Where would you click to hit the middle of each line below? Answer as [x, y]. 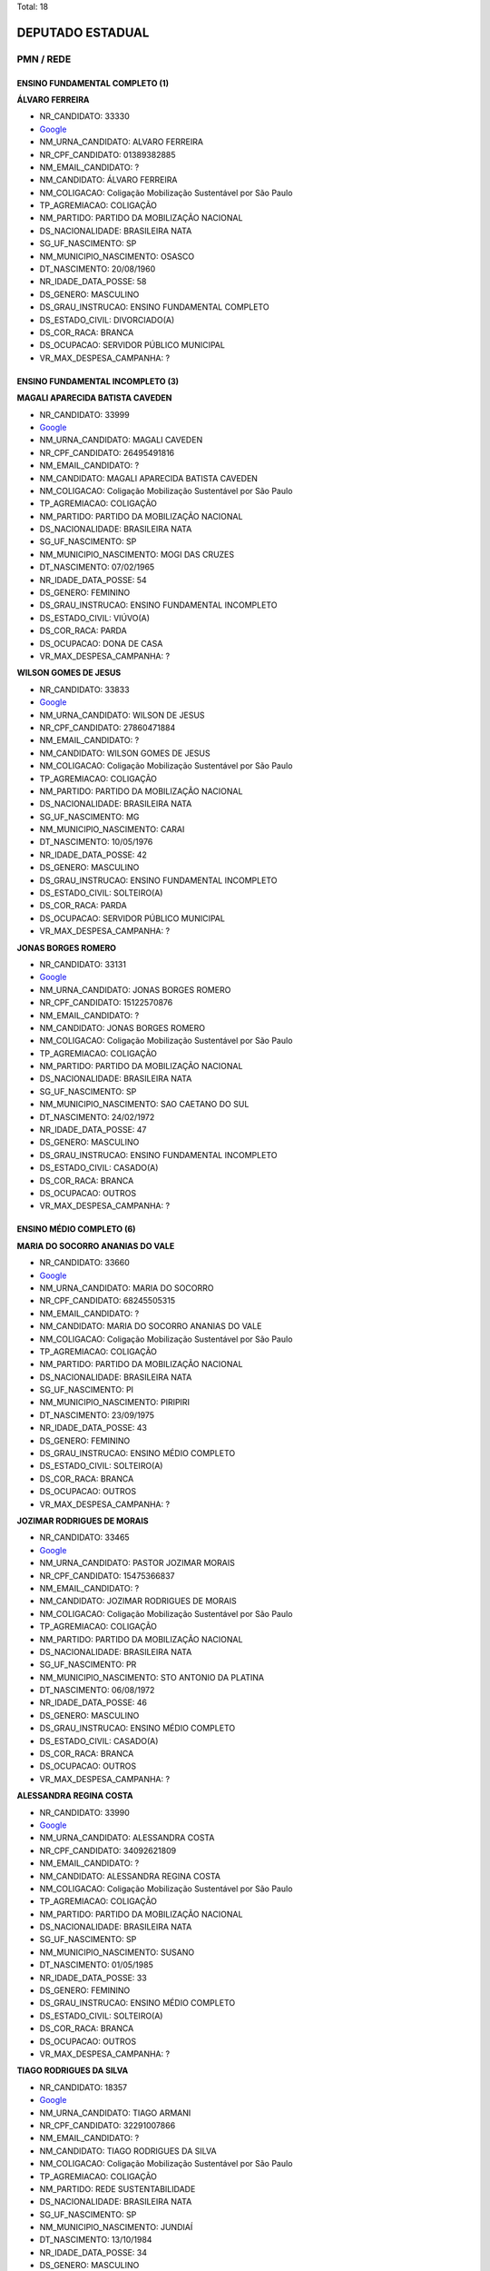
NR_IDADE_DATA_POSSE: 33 [93, 1978]
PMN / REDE [44, 59]
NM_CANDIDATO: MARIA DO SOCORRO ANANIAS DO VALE [151, 1326]
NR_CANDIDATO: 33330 [85, 116]
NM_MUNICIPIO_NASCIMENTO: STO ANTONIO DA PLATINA [152, 1677]
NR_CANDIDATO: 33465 [85, 1537]
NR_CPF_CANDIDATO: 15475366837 [107, 1575]
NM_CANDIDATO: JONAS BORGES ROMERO [122, 1027]
